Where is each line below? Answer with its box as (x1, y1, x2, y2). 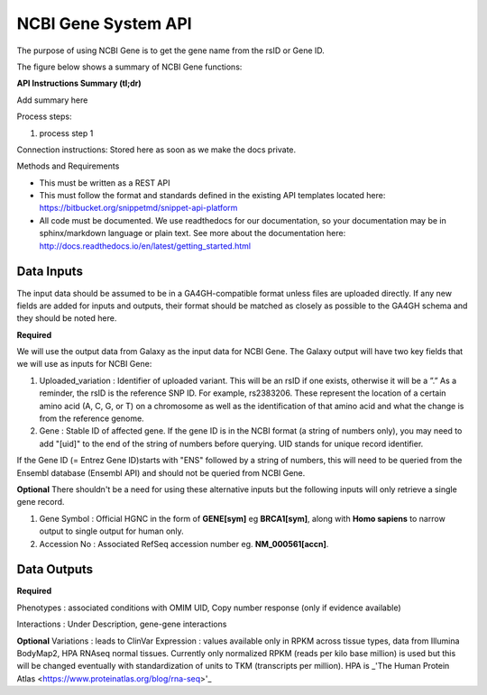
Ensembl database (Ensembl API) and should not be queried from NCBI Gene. (16, 467, 306, 478)
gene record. (16, 497, 65, 508)
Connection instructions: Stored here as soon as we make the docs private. (16, 144, 297, 155)
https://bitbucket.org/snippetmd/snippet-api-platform (39, 203, 238, 214)
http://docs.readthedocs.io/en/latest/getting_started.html (39, 240, 252, 251)
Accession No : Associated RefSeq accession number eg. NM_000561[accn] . (39, 538, 329, 549)
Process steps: (16, 111, 72, 122)
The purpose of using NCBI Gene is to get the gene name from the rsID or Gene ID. (16, 45, 325, 56)
